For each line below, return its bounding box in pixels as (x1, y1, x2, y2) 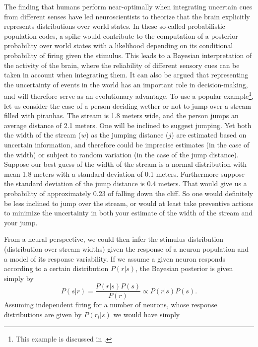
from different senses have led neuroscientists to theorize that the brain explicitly (4, 11, 250, 21)
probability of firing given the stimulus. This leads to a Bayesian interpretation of (4, 50, 252, 60)
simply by (4, 273, 34, 283)
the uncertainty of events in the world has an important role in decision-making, (4, 79, 248, 89)
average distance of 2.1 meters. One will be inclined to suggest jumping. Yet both (4, 120, 252, 130)
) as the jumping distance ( (86, 130, 169, 140)
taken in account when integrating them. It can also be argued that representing (4, 69, 249, 80)
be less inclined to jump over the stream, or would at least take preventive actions (4, 198, 254, 208)
